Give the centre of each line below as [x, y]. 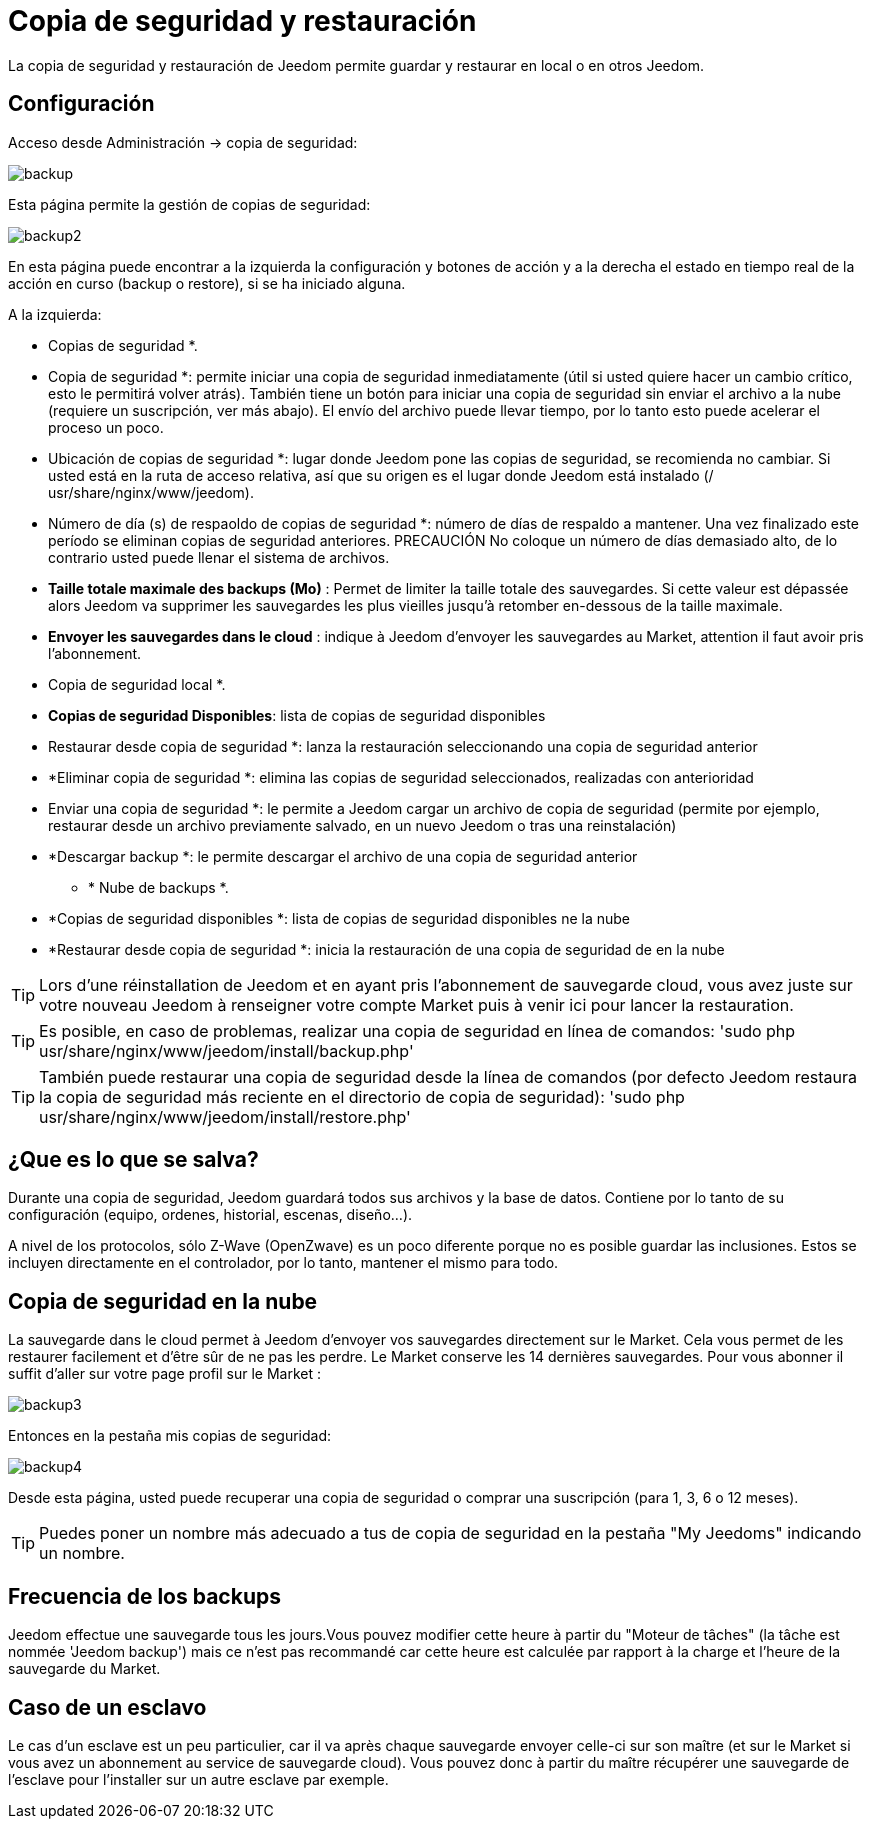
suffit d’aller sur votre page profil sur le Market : [165, 1374]
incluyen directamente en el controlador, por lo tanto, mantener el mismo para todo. [283, 1263]
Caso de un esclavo [107, 1707]
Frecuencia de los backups [144, 1596]
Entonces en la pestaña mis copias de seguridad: [169, 1436]
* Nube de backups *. [158, 887]
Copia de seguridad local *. [137, 684]
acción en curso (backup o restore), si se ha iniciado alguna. [207, 283]
